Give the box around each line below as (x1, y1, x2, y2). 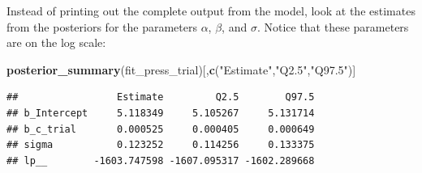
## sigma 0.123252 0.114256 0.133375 (6, 139, 315, 151)
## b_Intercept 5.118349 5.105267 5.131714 (6, 107, 315, 119)
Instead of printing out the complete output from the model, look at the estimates (6, 2, 416, 19)
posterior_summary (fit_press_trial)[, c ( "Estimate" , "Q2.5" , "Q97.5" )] (6, 61, 356, 78)
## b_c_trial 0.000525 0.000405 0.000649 (6, 123, 315, 135)
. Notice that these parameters (256, 18, 409, 35)
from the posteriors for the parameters (6, 18, 197, 35)
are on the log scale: (6, 34, 106, 51)
